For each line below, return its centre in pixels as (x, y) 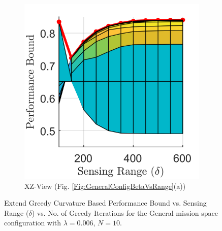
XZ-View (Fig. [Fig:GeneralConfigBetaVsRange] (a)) (105, 186)
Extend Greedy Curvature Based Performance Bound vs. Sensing (105, 203)
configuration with (33, 223)
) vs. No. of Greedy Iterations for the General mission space (125, 212)
